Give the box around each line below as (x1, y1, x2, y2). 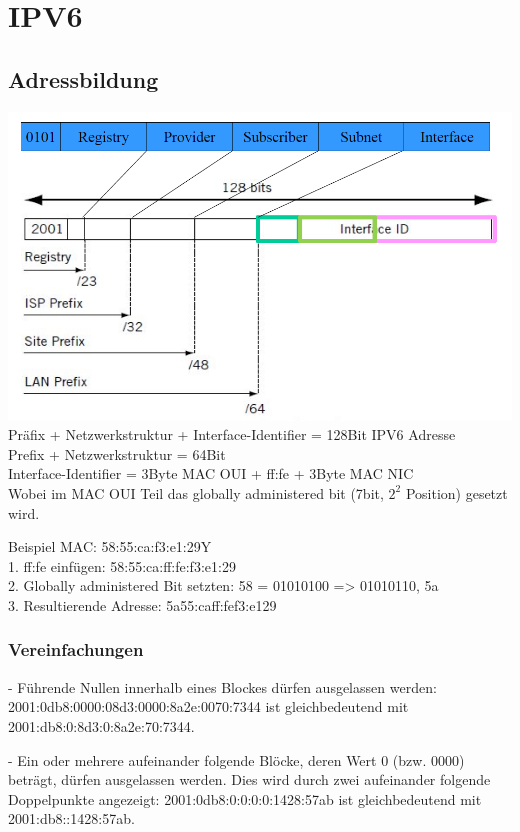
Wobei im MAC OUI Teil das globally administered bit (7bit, (8, 482, 384, 503)
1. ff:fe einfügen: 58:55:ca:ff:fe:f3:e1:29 (8, 555, 236, 576)
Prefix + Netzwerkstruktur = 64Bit (8, 443, 226, 464)
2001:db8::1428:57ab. (8, 808, 135, 829)
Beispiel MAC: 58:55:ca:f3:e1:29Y (8, 536, 212, 557)
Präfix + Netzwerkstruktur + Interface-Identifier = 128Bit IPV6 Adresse (8, 424, 456, 445)
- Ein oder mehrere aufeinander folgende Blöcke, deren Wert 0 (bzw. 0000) (8, 749, 465, 770)
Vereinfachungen (8, 637, 144, 662)
